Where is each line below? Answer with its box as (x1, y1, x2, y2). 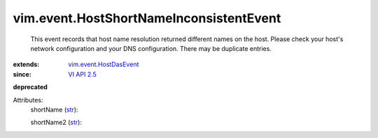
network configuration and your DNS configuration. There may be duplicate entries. (30, 44, 272, 52)
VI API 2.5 (68, 70, 97, 78)
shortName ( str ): (30, 105, 78, 114)
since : (13, 70, 31, 78)
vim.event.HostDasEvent (68, 60, 139, 69)
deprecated (13, 83, 48, 91)
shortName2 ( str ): (30, 118, 82, 127)
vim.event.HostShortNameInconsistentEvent (13, 10, 281, 26)
